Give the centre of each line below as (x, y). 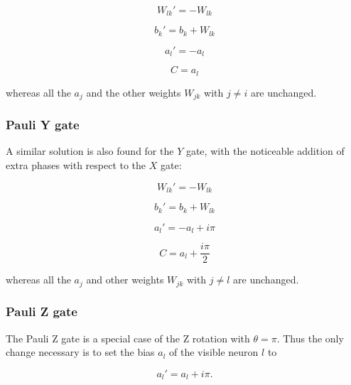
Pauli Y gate (43, 125)
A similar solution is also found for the (90, 151)
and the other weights (134, 92)
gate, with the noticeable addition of (265, 151)
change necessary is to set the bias (80, 352)
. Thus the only (310, 338)
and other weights (125, 280)
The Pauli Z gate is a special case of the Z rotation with (128, 338)
